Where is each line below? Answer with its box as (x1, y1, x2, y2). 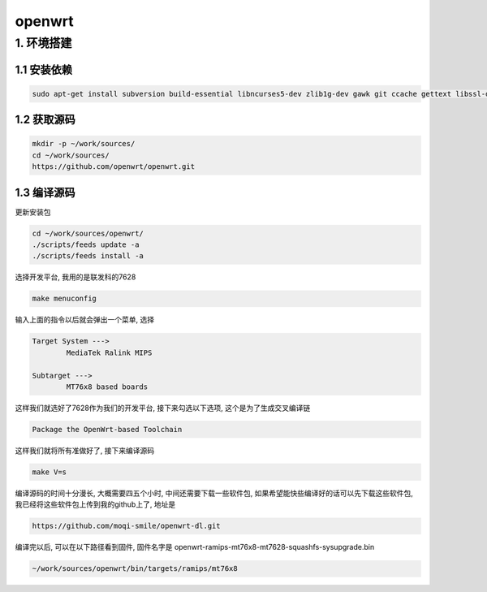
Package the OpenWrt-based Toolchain (32, 425, 183, 434)
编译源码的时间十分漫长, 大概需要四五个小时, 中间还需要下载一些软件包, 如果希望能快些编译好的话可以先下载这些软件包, (15, 488, 413, 498)
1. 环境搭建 (15, 36, 72, 50)
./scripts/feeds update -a (32, 240, 140, 249)
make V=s (32, 467, 67, 477)
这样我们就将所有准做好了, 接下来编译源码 (15, 445, 154, 455)
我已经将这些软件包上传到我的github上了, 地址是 (15, 499, 176, 509)
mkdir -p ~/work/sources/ (32, 139, 136, 149)
